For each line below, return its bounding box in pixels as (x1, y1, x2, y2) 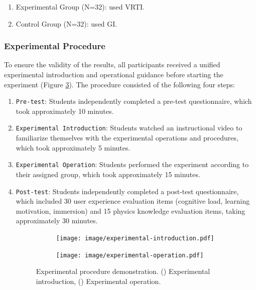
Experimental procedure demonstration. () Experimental (36, 266, 210, 276)
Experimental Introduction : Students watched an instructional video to (16, 122, 242, 133)
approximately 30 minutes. (16, 215, 98, 226)
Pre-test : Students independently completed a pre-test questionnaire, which (16, 96, 252, 106)
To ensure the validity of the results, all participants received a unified (4, 59, 220, 70)
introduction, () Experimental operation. (36, 275, 161, 286)
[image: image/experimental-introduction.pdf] (56, 234, 214, 242)
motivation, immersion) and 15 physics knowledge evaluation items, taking (16, 205, 245, 216)
